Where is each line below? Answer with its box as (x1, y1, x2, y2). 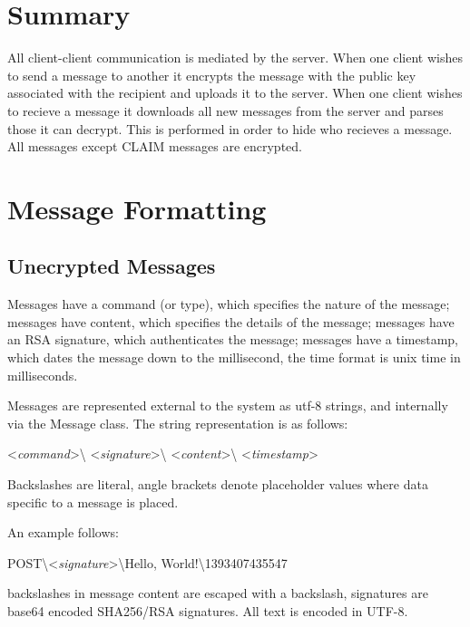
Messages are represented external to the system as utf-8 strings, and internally (7, 396, 448, 415)
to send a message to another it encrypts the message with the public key (7, 65, 416, 84)
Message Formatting (7, 189, 267, 227)
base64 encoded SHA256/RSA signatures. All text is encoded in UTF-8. (7, 601, 408, 620)
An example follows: (7, 523, 119, 542)
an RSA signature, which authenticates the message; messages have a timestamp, (7, 330, 458, 349)
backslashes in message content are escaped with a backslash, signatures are (7, 584, 428, 603)
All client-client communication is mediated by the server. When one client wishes (7, 48, 463, 67)
